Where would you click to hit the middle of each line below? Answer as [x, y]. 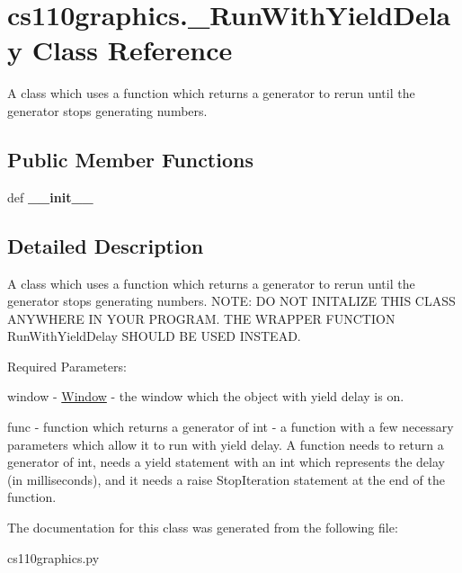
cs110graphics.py [53, 557]
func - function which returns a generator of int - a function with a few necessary [231, 427]
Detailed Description [106, 245]
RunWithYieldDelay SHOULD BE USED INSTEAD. [154, 336]
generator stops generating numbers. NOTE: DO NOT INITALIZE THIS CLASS [231, 301]
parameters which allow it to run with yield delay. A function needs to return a [226, 444]
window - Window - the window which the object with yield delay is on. [206, 396]
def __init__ [50, 197]
